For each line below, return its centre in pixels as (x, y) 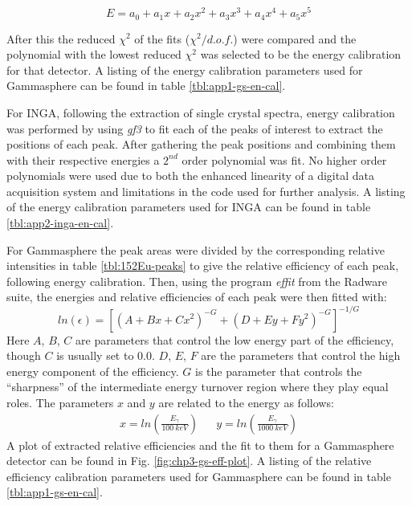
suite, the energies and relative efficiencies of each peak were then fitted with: (197, 297)
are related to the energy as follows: (246, 402)
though (24, 355)
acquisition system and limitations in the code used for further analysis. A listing (206, 191)
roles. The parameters (60, 402)
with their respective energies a (83, 159)
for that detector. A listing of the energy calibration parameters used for (185, 69)
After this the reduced (61, 38)
